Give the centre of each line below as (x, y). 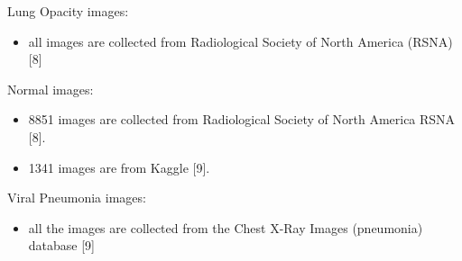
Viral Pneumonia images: (77, 198)
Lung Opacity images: (68, 11)
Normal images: (51, 89)
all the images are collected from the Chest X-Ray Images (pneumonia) (226, 227)
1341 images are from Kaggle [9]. (119, 167)
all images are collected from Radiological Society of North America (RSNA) (240, 41)
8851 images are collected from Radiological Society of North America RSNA (242, 119)
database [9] (61, 245)
